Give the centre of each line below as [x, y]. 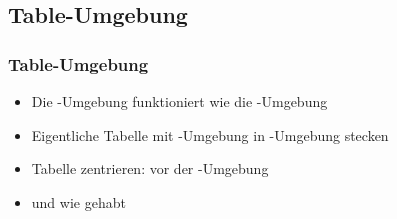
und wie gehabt [78, 201]
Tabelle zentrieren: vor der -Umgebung [150, 168]
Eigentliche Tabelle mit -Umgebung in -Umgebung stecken [210, 134]
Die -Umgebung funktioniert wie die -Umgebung [179, 101]
